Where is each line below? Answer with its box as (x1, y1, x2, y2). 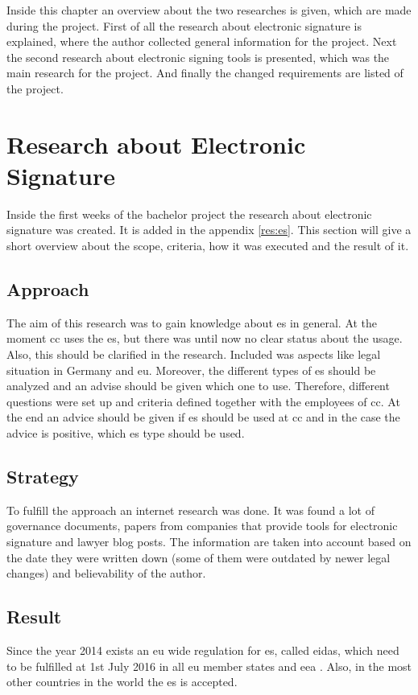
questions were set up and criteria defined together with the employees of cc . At (6, 393, 400, 409)
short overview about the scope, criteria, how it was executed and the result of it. (6, 237, 409, 254)
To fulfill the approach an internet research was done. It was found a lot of (6, 501, 375, 518)
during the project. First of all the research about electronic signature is (6, 17, 362, 34)
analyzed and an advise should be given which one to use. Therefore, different (6, 377, 390, 394)
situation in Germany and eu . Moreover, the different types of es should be (6, 361, 376, 378)
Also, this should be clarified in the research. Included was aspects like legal (6, 346, 381, 363)
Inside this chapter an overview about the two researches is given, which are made (6, 2, 412, 18)
